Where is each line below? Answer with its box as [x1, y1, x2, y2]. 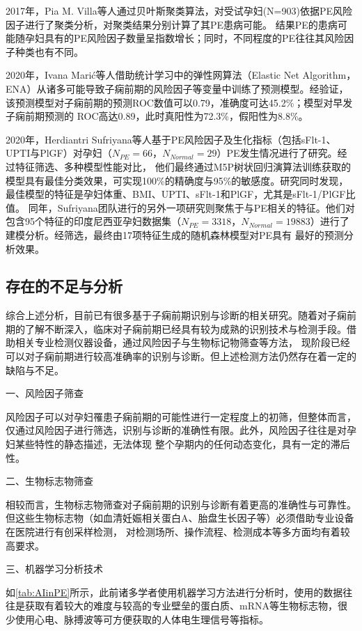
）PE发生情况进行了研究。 [217, 146, 338, 160]
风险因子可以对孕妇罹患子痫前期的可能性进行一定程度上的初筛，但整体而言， [6, 409, 356, 423]
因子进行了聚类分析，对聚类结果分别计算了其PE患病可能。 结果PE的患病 [6, 17, 338, 31]
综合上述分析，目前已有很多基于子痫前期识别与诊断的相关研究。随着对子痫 [6, 308, 347, 322]
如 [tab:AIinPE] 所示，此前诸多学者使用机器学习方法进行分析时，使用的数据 [6, 584, 343, 599]
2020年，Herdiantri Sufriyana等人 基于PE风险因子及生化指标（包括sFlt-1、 [6, 132, 336, 146]
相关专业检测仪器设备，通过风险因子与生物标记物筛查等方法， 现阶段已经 [15, 335, 350, 350]
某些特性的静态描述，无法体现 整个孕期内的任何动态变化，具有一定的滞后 [15, 437, 350, 451]
